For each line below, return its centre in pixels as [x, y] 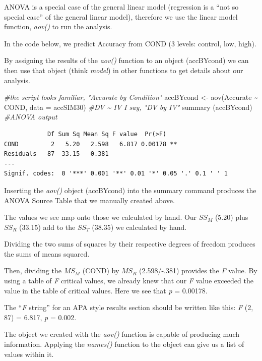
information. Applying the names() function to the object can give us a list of [124, 344]
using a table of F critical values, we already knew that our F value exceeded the [129, 281]
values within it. [29, 354]
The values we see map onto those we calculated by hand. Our [101, 217]
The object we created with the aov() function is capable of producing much [122, 334]
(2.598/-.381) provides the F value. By [198, 270]
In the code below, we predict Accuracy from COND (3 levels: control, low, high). [130, 43]
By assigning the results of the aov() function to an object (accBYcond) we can [126, 60]
